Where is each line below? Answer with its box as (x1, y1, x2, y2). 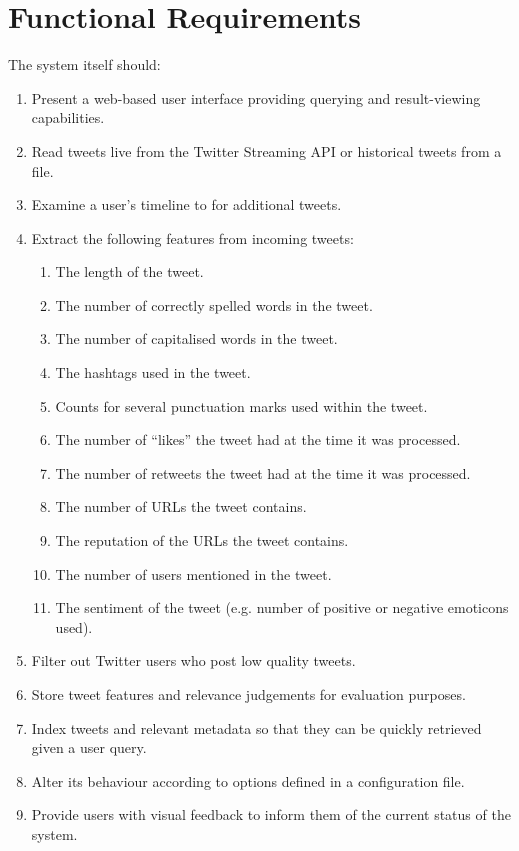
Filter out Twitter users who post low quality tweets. (31, 650, 356, 671)
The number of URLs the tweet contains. (55, 496, 307, 517)
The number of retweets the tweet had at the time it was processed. (55, 462, 471, 483)
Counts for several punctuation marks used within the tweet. (55, 395, 428, 416)
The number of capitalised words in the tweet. (55, 328, 338, 349)
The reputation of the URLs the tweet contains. (55, 530, 349, 551)
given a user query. (31, 737, 147, 758)
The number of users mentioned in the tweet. (55, 563, 332, 584)
